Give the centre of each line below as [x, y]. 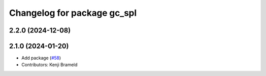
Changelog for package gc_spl [73, 13]
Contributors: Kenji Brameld [50, 65]
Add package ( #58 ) [41, 58]
